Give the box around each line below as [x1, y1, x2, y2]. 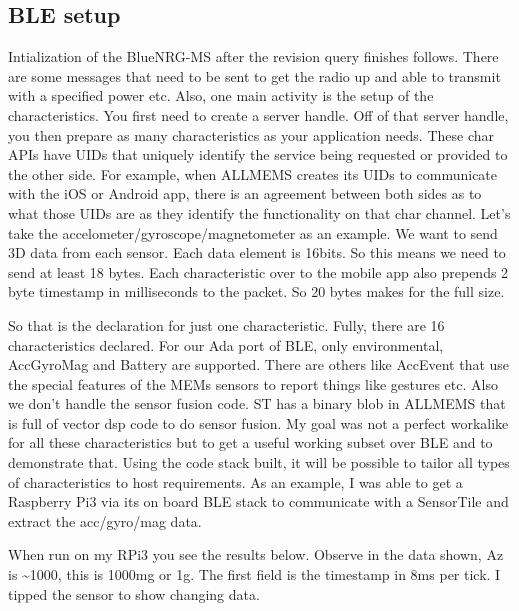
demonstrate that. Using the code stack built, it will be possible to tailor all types [8, 452, 510, 473]
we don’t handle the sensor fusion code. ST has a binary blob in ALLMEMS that [8, 393, 506, 414]
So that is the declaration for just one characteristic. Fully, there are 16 [8, 314, 445, 335]
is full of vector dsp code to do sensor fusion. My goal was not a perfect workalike [8, 412, 509, 433]
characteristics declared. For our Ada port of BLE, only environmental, [8, 334, 444, 355]
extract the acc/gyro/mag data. [8, 510, 202, 531]
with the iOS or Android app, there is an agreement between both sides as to [8, 183, 482, 204]
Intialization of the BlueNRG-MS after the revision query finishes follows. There [8, 46, 499, 67]
